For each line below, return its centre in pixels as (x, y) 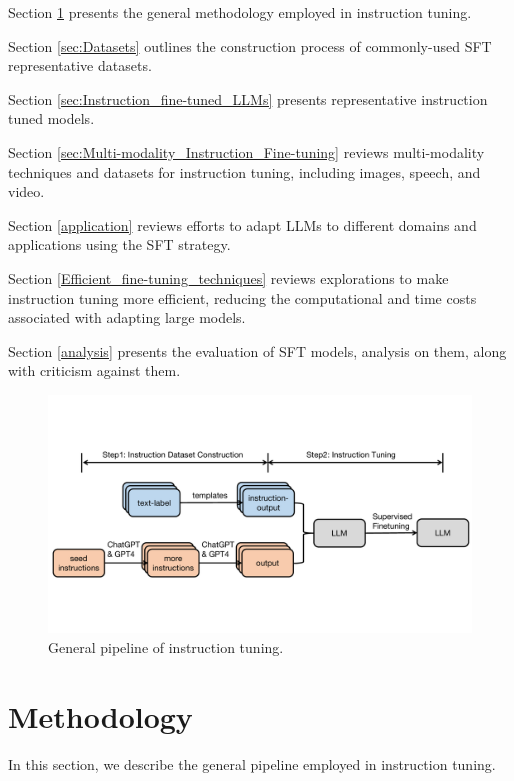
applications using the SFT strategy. (119, 244)
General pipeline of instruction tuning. (166, 647)
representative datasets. (80, 65)
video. (26, 191)
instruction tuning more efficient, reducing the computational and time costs (242, 297)
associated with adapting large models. (127, 317)
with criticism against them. (94, 370)
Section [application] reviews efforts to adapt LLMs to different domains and (242, 224)
